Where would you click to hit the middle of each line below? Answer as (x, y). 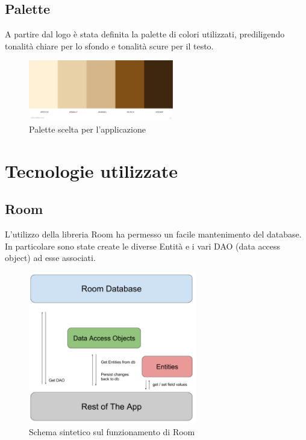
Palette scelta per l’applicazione (87, 129)
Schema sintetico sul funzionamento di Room (112, 431)
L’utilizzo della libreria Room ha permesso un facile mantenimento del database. (153, 234)
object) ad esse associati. (50, 258)
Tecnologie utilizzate (92, 170)
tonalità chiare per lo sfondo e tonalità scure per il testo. (109, 46)
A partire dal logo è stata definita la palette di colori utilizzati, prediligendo (145, 34)
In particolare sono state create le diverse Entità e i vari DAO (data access (143, 246)
